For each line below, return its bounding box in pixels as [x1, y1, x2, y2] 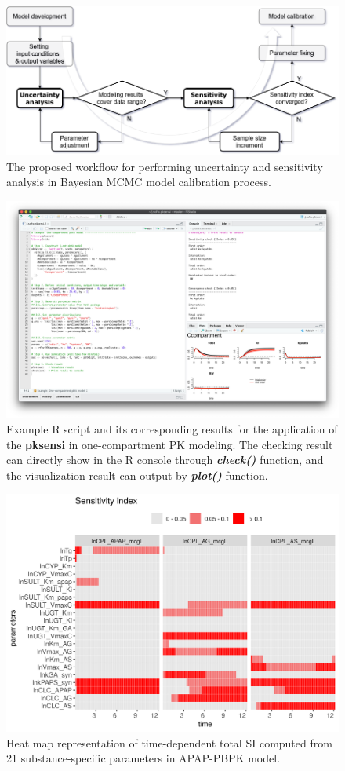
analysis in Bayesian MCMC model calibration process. [6, 174, 271, 190]
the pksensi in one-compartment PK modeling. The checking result [6, 436, 333, 452]
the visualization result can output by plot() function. [6, 466, 268, 483]
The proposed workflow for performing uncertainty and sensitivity [6, 158, 323, 174]
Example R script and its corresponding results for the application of [6, 421, 338, 437]
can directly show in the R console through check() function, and [6, 451, 324, 468]
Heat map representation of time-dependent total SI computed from [6, 734, 332, 751]
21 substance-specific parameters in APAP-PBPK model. [6, 750, 281, 766]
